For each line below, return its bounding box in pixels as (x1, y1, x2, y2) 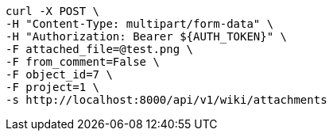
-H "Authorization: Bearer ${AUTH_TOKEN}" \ (6, 30, 288, 43)
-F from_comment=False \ (6, 55, 160, 68)
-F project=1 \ (6, 81, 100, 93)
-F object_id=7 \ (6, 68, 113, 81)
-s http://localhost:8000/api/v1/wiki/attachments (6, 93, 327, 106)
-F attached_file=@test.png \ (6, 43, 194, 55)
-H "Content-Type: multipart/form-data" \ (6, 17, 274, 30)
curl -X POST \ (6, 5, 100, 17)
